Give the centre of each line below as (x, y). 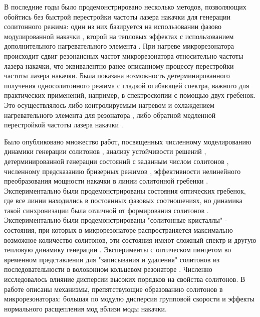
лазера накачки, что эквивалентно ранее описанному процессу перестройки (119, 65)
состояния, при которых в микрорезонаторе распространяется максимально (118, 230)
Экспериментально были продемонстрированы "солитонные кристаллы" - (116, 220)
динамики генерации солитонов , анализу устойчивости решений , (105, 151)
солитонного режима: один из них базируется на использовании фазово (113, 26)
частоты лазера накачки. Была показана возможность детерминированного (117, 75)
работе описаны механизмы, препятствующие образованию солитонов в (113, 289)
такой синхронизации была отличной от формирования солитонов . (106, 210)
